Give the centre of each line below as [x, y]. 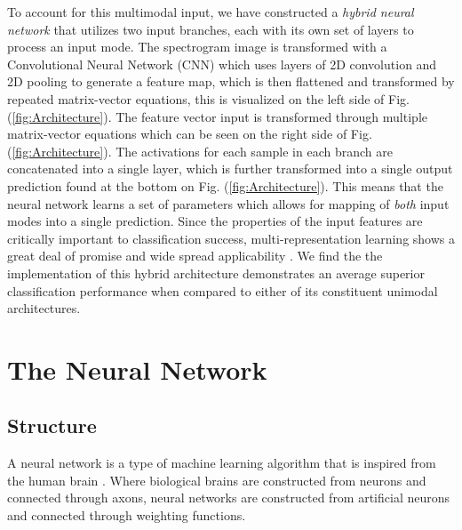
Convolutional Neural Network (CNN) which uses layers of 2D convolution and [222, 64]
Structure [52, 426]
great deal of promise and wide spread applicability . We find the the [195, 256]
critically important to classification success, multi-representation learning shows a [231, 238]
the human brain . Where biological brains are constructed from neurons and [217, 480]
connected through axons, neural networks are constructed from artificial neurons [229, 498]
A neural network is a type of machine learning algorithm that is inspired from [222, 463]
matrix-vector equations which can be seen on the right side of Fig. [190, 134]
